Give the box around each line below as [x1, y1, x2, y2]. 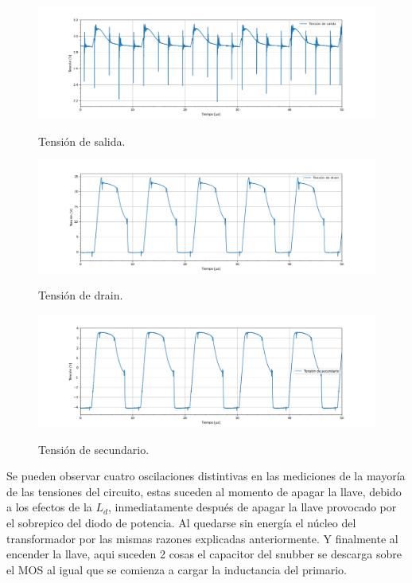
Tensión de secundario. [38, 440, 150, 457]
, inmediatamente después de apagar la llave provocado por [107, 499, 397, 515]
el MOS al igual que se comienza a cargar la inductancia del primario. [6, 561, 348, 577]
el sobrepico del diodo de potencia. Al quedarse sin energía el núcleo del [6, 514, 356, 530]
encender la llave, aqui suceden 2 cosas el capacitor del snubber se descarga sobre [6, 546, 402, 562]
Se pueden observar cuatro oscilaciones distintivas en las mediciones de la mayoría [6, 468, 406, 484]
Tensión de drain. [38, 287, 123, 303]
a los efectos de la [6, 499, 92, 515]
